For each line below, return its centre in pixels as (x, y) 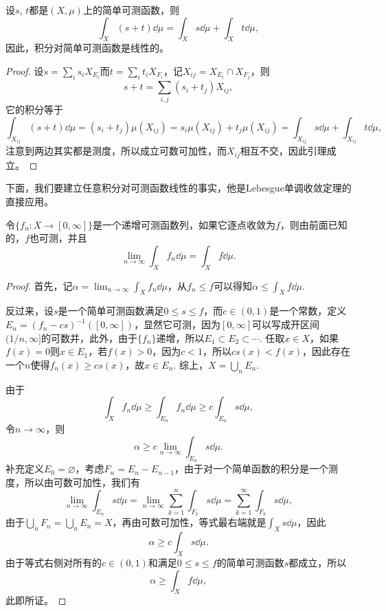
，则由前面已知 (314, 224)
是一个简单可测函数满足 (111, 311)
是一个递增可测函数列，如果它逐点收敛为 (184, 224)
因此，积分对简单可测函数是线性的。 (87, 48)
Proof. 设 (25, 70)
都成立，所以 (318, 562)
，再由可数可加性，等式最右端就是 (189, 522)
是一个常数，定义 (308, 311)
